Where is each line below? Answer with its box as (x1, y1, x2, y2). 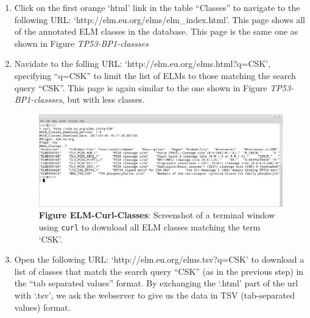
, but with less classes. (62, 93, 145, 106)
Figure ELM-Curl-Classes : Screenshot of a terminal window (38, 209, 275, 221)
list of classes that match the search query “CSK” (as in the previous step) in (14, 264, 304, 277)
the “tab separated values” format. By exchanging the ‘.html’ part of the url (14, 277, 298, 289)
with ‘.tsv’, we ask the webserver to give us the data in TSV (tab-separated (14, 288, 295, 301)
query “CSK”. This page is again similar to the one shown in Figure (14, 81, 267, 94)
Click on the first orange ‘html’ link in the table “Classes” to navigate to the (14, 1, 300, 13)
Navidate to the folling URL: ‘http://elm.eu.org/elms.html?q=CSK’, (14, 57, 270, 70)
